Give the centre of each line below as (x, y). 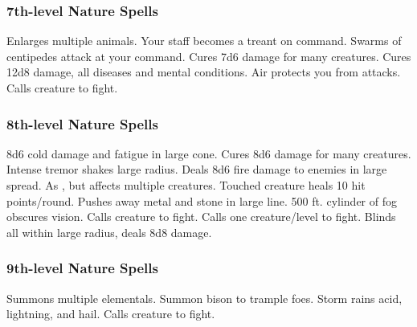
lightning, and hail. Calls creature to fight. (111, 314)
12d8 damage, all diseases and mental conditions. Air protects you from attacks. (204, 72)
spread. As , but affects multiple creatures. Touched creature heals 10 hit (186, 185)
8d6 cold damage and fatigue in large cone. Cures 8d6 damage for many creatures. (209, 153)
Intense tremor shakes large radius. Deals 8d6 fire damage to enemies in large (197, 169)
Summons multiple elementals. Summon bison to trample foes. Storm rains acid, (204, 298)
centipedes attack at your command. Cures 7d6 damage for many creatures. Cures (209, 56)
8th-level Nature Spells (82, 123)
